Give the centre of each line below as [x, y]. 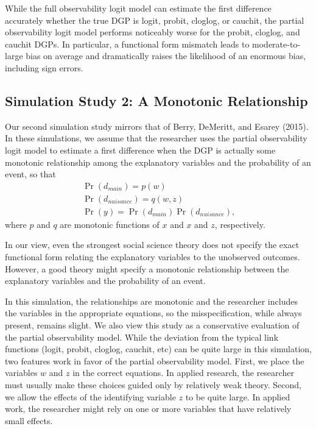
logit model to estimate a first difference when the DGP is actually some [140, 150]
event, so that [30, 174]
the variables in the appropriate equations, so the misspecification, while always [153, 313]
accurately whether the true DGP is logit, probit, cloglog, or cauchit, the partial [155, 20]
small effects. [29, 420]
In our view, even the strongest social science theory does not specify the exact [152, 245]
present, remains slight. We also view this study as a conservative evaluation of [152, 324]
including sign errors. [44, 67]
